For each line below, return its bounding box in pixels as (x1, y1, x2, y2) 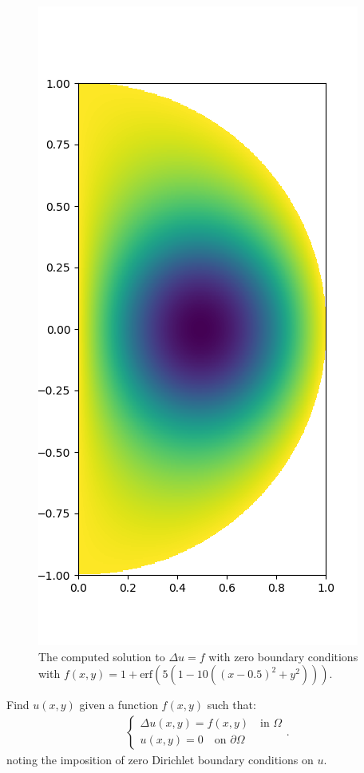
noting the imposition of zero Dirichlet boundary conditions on (6, 751, 314, 767)
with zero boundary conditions (208, 648, 358, 664)
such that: (207, 696, 256, 713)
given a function (79, 696, 158, 713)
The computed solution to (38, 648, 165, 664)
